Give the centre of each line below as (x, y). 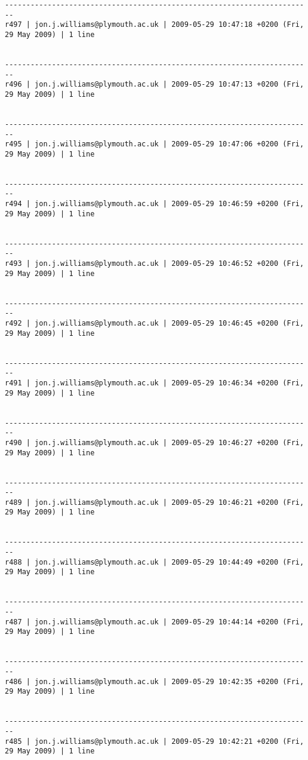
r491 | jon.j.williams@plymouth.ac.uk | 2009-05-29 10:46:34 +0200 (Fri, (155, 383)
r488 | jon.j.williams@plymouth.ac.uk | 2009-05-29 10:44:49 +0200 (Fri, (155, 562)
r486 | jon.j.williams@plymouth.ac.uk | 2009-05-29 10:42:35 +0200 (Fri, (155, 681)
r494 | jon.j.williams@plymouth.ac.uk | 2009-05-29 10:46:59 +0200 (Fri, (155, 204)
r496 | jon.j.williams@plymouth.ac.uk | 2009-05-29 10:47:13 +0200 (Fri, (155, 85)
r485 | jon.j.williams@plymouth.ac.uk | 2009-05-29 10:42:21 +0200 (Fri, (155, 741)
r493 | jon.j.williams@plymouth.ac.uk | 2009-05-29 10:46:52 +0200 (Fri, (155, 264)
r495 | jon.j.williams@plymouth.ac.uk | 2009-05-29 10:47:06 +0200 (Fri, (155, 144)
